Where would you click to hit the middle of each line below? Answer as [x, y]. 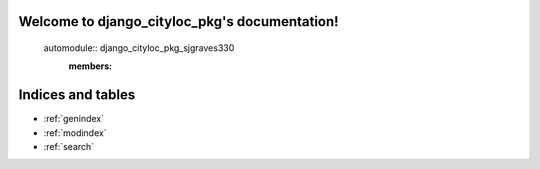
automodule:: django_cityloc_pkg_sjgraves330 [139, 48]
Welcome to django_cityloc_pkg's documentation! [178, 21]
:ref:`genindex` [74, 119]
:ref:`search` [69, 147]
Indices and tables [77, 95]
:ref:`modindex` [75, 132]
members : [90, 66]
